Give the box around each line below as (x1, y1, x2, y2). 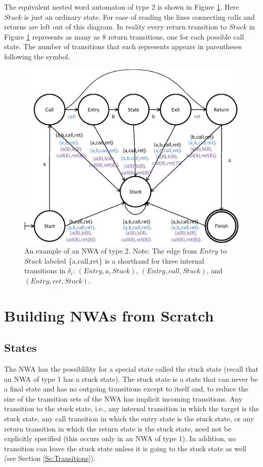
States (4, 340, 37, 355)
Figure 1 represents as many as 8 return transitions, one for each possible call (4, 31, 244, 42)
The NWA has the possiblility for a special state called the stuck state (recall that (4, 364, 259, 374)
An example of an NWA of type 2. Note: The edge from (24, 245, 197, 256)
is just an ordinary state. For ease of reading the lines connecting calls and (24, 11, 255, 22)
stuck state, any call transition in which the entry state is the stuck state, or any (4, 413, 254, 423)
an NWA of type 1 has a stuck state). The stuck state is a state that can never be (4, 373, 258, 384)
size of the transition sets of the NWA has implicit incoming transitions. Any (4, 393, 243, 404)
